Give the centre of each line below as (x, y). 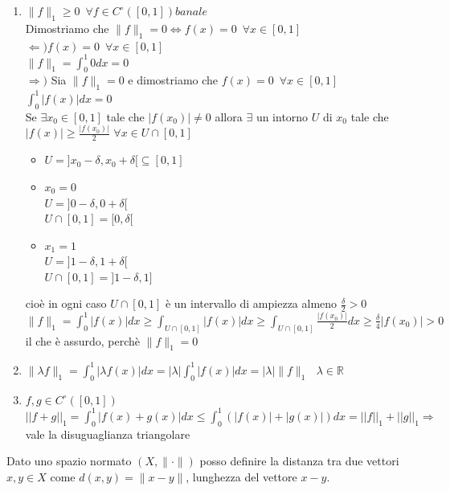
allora (229, 116)
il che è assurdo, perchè (82, 340)
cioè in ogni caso (66, 303)
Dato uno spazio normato (69, 461)
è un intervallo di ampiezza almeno (251, 303)
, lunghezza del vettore (241, 476)
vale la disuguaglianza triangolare (108, 434)
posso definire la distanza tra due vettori (299, 461)
